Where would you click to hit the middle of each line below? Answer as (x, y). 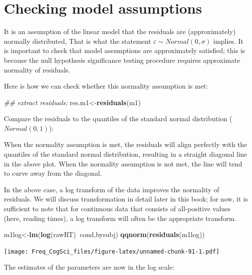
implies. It (228, 41)
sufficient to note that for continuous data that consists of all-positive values (117, 209)
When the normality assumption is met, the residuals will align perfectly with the (126, 144)
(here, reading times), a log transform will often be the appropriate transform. (120, 218)
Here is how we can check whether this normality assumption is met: (106, 86)
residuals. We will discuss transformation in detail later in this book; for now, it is (126, 199)
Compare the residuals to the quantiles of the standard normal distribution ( (118, 119)
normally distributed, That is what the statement (77, 41)
